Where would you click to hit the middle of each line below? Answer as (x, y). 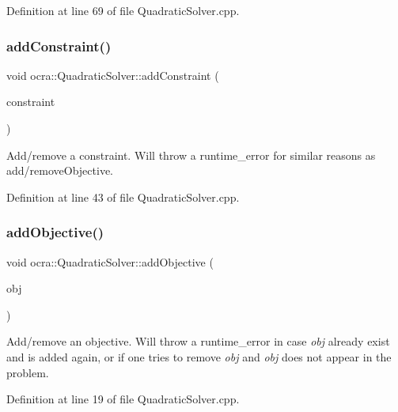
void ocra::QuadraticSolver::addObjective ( (110, 261)
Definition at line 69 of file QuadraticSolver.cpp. (123, 10)
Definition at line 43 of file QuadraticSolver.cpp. (123, 197)
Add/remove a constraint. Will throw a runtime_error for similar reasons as (191, 155)
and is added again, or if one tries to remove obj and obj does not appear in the (199, 356)
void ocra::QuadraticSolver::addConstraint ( (113, 75)
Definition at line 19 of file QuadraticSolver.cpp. (123, 399)
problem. (28, 372)
